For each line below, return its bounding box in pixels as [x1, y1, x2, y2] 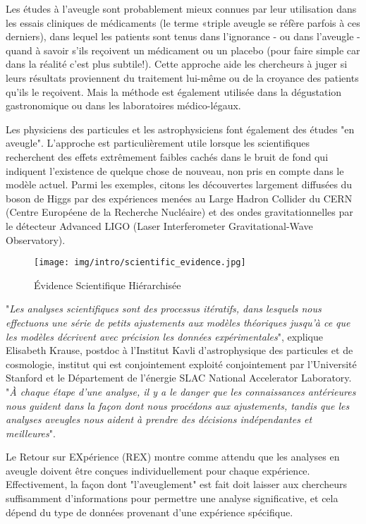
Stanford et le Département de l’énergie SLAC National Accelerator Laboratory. [6, 370, 352, 385]
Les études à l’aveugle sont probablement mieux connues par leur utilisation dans [6, 1, 357, 16]
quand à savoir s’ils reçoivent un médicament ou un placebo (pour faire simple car [6, 42, 360, 57]
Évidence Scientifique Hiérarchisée [34, 277, 181, 292]
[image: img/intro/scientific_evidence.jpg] [34, 257, 246, 268]
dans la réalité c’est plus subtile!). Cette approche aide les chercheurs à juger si [6, 56, 348, 71]
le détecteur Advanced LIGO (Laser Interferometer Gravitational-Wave [6, 218, 313, 233]
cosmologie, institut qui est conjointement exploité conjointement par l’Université [6, 356, 357, 371]
